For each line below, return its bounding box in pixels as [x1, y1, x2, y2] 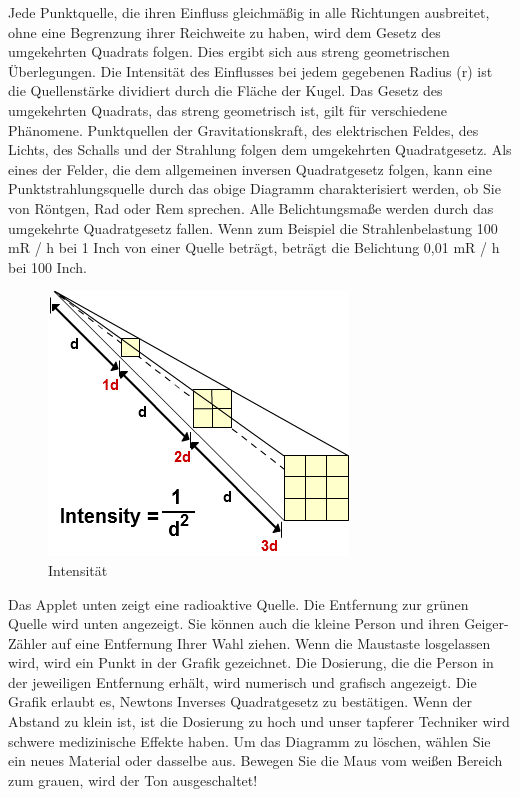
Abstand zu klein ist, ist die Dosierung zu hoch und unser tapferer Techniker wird [8, 711, 510, 732]
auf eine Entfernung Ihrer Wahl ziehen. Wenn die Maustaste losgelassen [51, 632, 491, 653]
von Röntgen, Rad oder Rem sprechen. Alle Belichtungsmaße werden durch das [8, 197, 494, 218]
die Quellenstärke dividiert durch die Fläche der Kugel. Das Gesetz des [8, 80, 443, 101]
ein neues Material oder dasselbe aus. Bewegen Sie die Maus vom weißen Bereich [8, 750, 503, 771]
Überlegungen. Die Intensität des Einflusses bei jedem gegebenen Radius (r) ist [8, 60, 493, 81]
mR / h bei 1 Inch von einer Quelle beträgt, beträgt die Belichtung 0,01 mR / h [8, 237, 500, 258]
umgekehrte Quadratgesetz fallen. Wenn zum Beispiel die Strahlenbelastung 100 [8, 217, 498, 238]
